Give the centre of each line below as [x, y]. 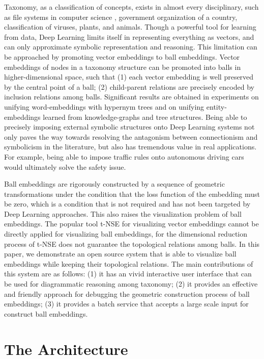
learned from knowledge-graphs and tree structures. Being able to [145, 117]
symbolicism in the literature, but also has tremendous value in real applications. [130, 147]
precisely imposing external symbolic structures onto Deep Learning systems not [129, 127]
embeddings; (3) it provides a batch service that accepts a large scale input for [126, 304]
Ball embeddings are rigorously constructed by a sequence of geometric [114, 184]
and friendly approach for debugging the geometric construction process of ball [127, 293]
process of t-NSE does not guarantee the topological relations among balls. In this [132, 243]
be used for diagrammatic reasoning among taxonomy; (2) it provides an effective [131, 284]
